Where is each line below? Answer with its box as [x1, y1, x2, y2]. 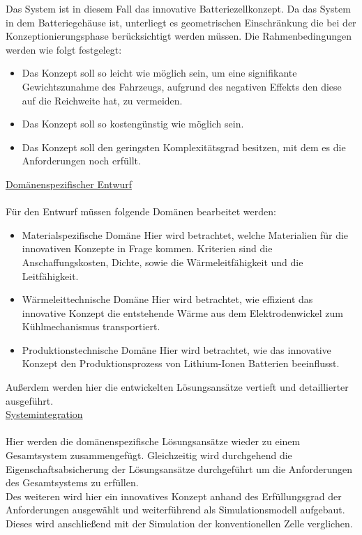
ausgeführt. [6, 393, 54, 408]
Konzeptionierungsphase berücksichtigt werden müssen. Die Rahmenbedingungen [6, 29, 352, 43]
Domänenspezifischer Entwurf [6, 176, 133, 191]
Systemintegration [6, 407, 83, 421]
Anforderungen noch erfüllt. [22, 153, 141, 168]
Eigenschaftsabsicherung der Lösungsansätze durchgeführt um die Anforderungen [6, 461, 352, 476]
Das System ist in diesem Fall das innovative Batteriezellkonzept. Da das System [6, 1, 351, 15]
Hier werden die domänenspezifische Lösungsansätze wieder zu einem [6, 434, 301, 449]
